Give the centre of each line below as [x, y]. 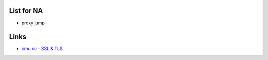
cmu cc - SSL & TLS [42, 49]
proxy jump [33, 23]
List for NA [26, 11]
